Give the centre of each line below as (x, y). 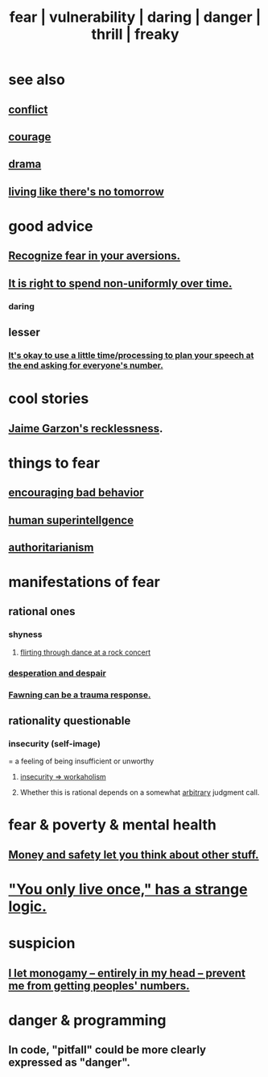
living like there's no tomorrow (87, 191)
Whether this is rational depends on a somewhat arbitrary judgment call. (140, 792)
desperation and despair (57, 673)
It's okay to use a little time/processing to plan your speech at (131, 355)
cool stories (49, 399)
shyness (25, 634)
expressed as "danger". (69, 1063)
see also (37, 80)
